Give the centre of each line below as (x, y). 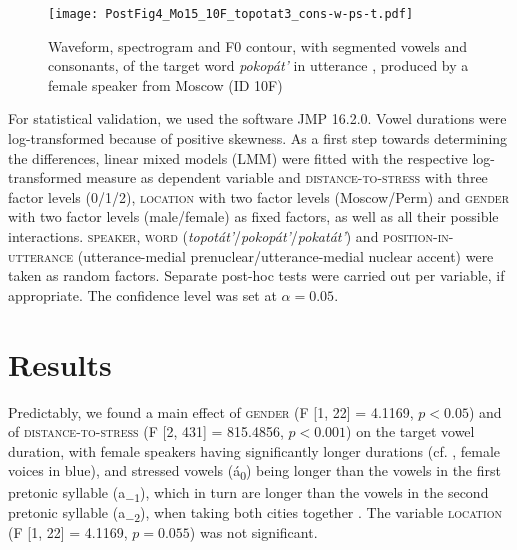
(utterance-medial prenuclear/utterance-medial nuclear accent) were (285, 255)
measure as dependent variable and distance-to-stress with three (287, 177)
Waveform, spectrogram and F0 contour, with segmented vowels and (258, 45)
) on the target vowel (410, 431)
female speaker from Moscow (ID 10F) (165, 84)
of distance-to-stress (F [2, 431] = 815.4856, (146, 431)
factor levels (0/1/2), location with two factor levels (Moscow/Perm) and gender (259, 196)
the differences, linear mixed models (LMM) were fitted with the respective (238, 157)
